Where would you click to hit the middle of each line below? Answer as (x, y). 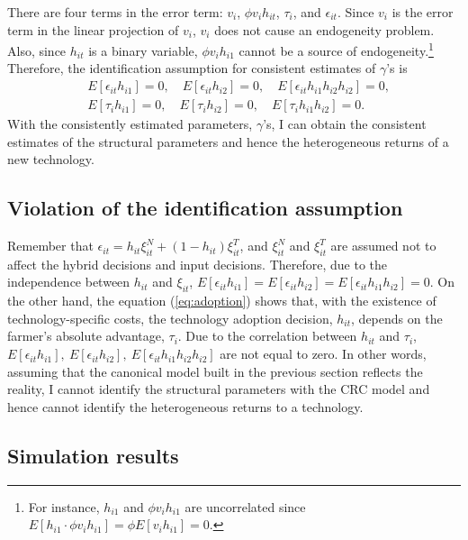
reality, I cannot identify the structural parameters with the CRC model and (219, 389)
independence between (69, 282)
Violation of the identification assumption (205, 208)
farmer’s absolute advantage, (86, 336)
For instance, (64, 506)
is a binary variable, (143, 50)
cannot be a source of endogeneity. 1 (336, 49)
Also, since (37, 50)
